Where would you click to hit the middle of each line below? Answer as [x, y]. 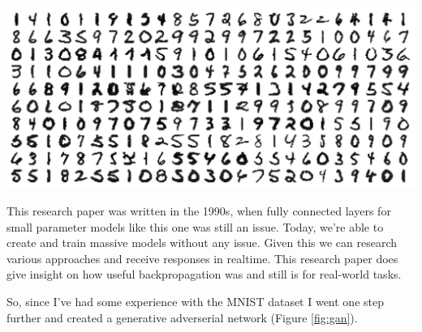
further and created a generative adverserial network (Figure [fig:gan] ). [182, 317]
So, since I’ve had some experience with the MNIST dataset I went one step [195, 301]
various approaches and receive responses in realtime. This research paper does [202, 258]
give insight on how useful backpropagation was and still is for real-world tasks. [204, 274]
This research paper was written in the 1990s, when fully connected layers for [199, 211]
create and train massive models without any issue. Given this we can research [202, 243]
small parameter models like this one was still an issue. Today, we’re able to [195, 226]
